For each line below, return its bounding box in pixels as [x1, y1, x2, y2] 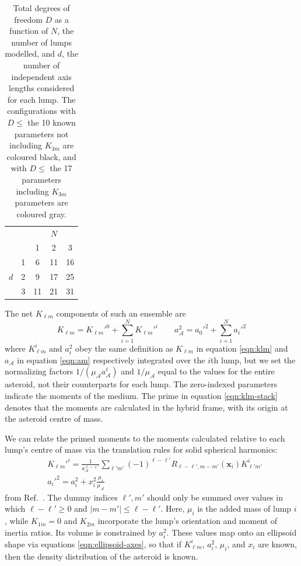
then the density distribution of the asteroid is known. [5, 550, 198, 562]
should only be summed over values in [147, 491, 283, 503]
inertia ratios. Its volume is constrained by [5, 526, 156, 538]
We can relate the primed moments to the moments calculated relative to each [5, 432, 285, 444]
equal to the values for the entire [157, 365, 275, 377]
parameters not [14, 127, 69, 140]
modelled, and [5, 47, 55, 60]
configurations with [7, 105, 76, 117]
